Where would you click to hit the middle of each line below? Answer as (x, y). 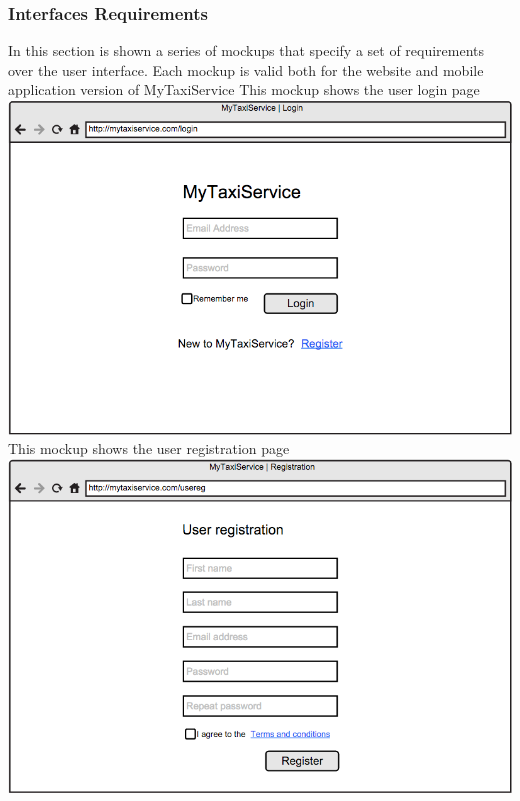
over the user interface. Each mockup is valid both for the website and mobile (246, 69)
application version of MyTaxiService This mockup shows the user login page (244, 89)
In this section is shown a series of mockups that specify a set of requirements (246, 50)
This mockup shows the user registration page (149, 448)
